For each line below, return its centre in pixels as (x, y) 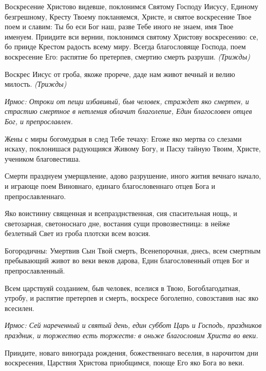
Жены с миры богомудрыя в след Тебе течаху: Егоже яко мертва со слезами (123, 138)
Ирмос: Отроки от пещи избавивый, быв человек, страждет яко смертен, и (127, 101)
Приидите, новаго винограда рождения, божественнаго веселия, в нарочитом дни (131, 352)
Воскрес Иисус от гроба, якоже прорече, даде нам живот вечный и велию (120, 74)
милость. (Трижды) (36, 84)
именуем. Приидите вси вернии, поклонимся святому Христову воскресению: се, (131, 36)
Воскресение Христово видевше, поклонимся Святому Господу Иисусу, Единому (131, 6)
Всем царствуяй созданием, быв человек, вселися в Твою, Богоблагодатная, (122, 288)
